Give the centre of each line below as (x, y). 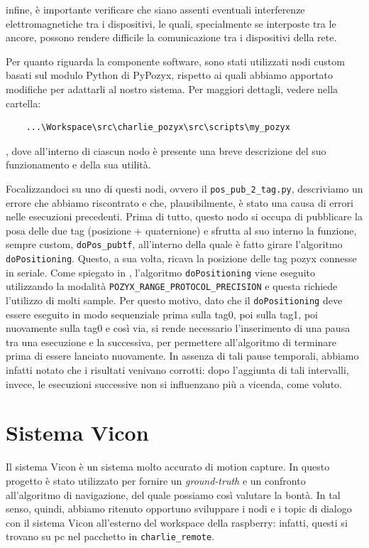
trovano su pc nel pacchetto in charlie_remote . (110, 536)
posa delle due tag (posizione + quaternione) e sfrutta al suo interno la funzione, (181, 230)
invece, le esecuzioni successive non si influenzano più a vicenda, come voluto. (174, 383)
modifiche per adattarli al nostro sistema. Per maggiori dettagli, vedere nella (172, 88)
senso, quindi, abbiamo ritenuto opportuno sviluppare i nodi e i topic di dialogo (179, 509)
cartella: (23, 103)
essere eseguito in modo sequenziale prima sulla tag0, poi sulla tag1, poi (162, 314)
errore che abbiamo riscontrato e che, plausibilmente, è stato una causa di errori (180, 202)
